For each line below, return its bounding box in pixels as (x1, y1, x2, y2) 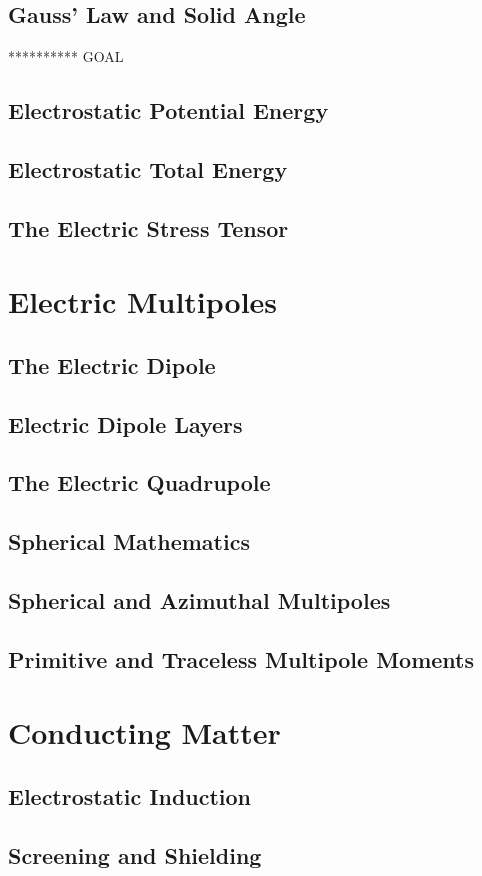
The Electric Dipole (8, 349, 216, 380)
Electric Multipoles (8, 281, 278, 322)
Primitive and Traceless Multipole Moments (8, 643, 474, 674)
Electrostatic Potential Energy (8, 95, 329, 126)
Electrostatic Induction (8, 780, 252, 811)
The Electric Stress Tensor (8, 212, 289, 243)
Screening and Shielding (8, 839, 262, 870)
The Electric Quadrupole (8, 467, 271, 498)
